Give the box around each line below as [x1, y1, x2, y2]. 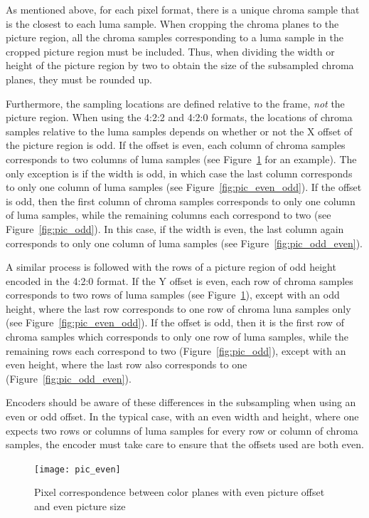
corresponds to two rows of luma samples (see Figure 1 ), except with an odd [6, 287, 340, 302]
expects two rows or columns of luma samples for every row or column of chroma [6, 423, 358, 437]
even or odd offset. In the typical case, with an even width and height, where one [6, 409, 359, 424]
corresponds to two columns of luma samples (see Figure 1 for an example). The [6, 151, 357, 166]
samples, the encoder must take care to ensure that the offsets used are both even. [6, 437, 364, 452]
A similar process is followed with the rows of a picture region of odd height [6, 259, 336, 274]
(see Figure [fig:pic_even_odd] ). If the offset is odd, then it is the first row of [6, 315, 344, 330]
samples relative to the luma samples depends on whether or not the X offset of [6, 123, 353, 138]
